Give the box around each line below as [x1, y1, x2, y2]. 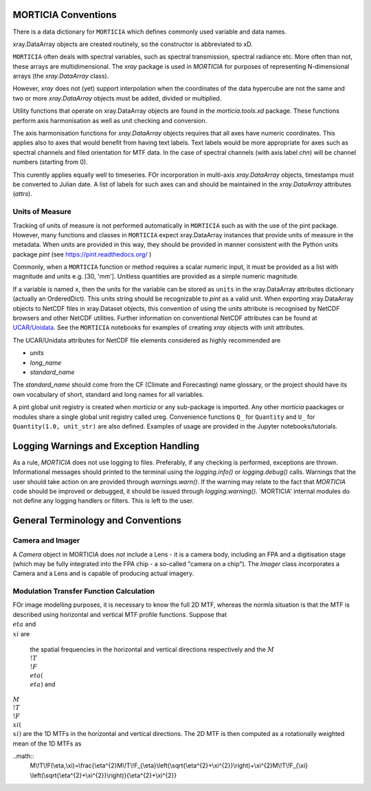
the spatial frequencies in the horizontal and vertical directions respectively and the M [30, 645, 275, 653]
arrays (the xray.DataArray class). [12, 72, 109, 80]
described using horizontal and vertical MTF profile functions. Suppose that [12, 610, 227, 618]
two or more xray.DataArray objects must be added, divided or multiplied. [12, 94, 222, 102]
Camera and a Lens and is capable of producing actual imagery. [12, 570, 194, 578]
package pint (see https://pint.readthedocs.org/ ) [12, 250, 152, 258]
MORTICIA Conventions [12, 9, 117, 21]
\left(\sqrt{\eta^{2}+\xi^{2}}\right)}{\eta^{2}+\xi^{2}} [30, 771, 177, 779]
